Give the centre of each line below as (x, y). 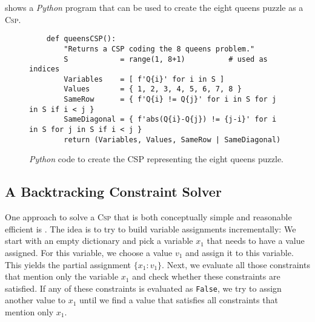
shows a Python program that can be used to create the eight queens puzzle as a (154, 7)
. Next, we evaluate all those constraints (236, 264)
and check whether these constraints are (206, 276)
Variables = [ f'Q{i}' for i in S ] (144, 79)
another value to (35, 300)
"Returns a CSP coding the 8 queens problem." (159, 49)
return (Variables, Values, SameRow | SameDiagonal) (172, 140)
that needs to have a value (256, 241)
